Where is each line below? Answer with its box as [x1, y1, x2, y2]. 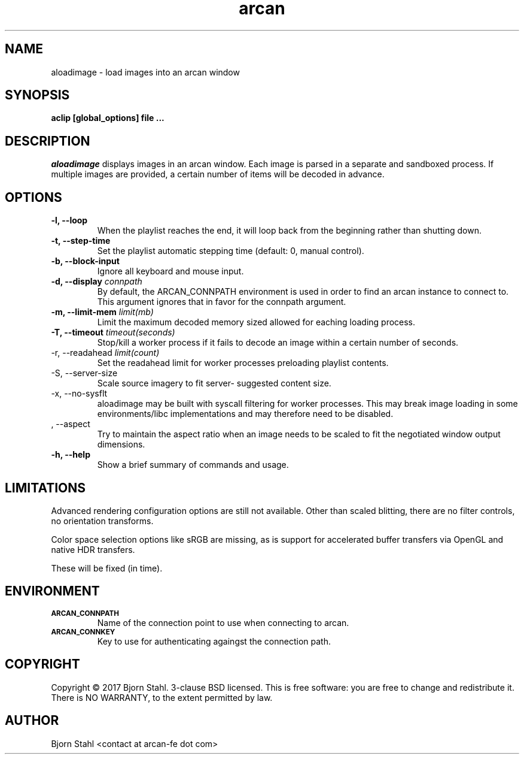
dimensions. [97, 439, 145, 450]
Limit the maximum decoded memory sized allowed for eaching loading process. [97, 317, 416, 328]
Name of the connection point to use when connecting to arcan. [97, 617, 349, 628]
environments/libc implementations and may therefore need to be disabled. [97, 409, 394, 419]
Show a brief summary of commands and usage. [97, 459, 289, 470]
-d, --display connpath [51, 276, 142, 287]
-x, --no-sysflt [51, 388, 108, 399]
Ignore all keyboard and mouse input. [97, 266, 244, 277]
